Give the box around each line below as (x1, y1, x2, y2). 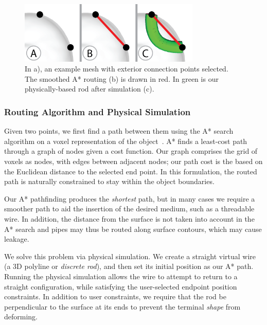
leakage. (4, 233, 29, 244)
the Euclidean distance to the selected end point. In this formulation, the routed (4, 166, 257, 176)
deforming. (4, 311, 38, 322)
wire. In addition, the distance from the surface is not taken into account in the (4, 213, 255, 224)
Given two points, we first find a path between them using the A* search (4, 125, 234, 136)
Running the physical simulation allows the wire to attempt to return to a (4, 270, 238, 281)
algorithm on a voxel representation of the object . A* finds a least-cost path (4, 135, 247, 146)
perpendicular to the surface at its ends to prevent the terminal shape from (4, 301, 241, 312)
